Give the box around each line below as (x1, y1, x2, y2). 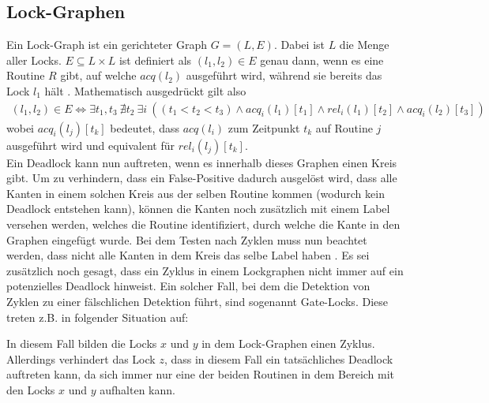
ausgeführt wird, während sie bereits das (186, 67, 382, 84)
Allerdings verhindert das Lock (6, 350, 156, 367)
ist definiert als (118, 51, 192, 68)
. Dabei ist (273, 36, 325, 53)
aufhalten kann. (100, 381, 175, 397)
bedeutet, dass (110, 119, 179, 136)
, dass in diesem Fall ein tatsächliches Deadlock (164, 350, 393, 367)
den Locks (6, 381, 55, 397)
